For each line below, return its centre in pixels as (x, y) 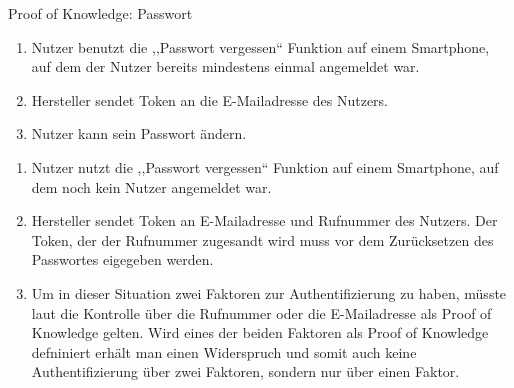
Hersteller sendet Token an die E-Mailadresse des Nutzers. (210, 99)
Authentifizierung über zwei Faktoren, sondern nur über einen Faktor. (245, 371)
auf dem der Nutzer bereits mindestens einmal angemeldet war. (225, 66)
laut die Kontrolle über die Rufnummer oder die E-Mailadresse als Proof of (261, 312)
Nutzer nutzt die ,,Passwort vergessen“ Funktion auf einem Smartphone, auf (265, 166)
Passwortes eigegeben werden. (122, 259)
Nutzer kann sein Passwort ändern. (139, 133)
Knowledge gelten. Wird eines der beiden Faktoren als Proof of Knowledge (260, 332)
